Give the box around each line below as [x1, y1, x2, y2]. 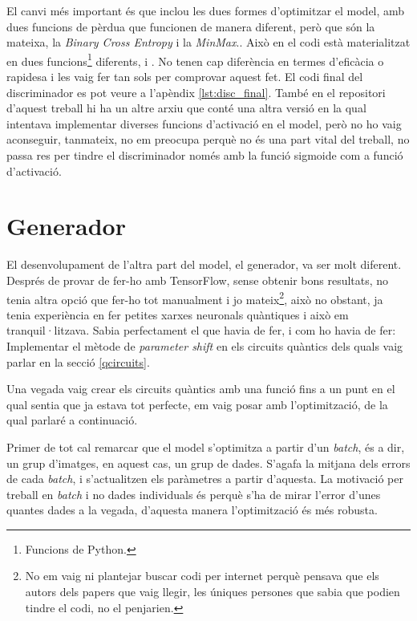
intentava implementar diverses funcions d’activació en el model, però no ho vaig [6, 115, 402, 132]
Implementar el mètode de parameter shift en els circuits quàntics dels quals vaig [6, 337, 403, 354]
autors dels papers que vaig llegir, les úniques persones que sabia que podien [25, 583, 400, 600]
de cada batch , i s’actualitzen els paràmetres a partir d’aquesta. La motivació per [6, 470, 403, 487]
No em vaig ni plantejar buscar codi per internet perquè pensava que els [25, 567, 379, 584]
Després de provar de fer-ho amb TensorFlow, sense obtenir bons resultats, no [6, 271, 389, 288]
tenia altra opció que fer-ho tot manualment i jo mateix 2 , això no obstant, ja [6, 288, 383, 307]
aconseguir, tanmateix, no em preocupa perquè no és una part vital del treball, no [6, 131, 410, 148]
